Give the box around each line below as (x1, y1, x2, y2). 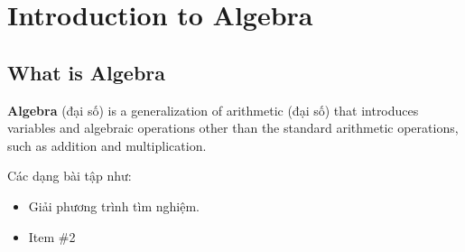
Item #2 (28, 227, 76, 246)
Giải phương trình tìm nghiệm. (28, 196, 200, 215)
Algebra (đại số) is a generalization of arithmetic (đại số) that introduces (7, 100, 419, 119)
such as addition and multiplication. (7, 135, 207, 154)
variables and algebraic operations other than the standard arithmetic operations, (7, 118, 459, 137)
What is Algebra (7, 58, 166, 86)
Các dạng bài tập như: (7, 166, 132, 185)
